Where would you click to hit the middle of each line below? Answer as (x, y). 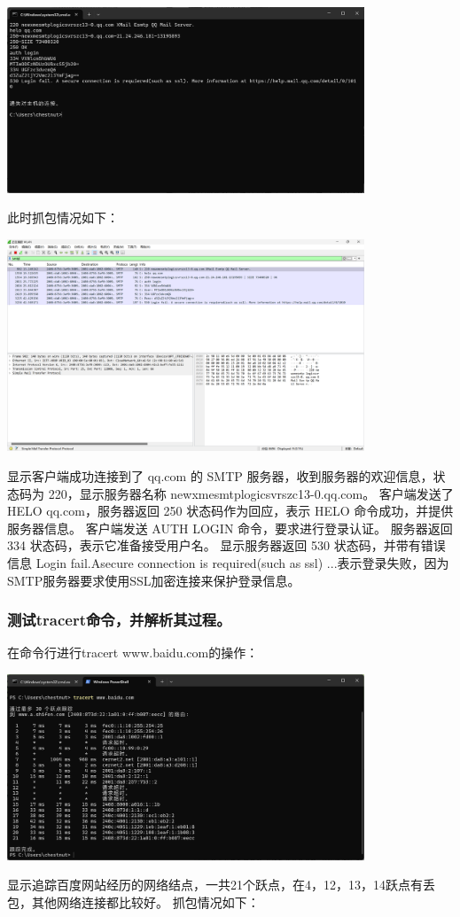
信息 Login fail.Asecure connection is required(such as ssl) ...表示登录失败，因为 (228, 563)
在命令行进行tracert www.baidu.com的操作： (133, 653)
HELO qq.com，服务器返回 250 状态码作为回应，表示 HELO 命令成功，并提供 (230, 511)
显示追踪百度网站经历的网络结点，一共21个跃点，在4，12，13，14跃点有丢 (221, 885)
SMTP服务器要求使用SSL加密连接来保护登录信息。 (154, 580)
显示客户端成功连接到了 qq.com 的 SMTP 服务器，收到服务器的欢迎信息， (220, 476)
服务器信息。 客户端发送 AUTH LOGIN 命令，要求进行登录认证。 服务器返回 (230, 528)
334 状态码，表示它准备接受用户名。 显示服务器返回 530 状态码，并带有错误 (226, 545)
